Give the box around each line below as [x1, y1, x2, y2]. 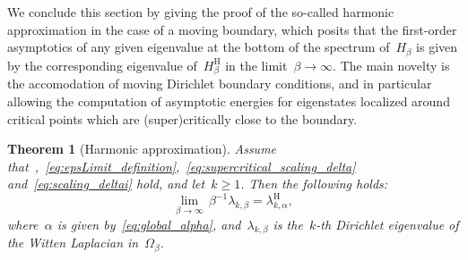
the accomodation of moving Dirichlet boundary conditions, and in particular [7, 74, 432, 93]
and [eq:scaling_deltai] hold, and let [7, 174, 205, 193]
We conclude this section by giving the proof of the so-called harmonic [7, 3, 394, 21]
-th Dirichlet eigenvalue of [316, 214, 459, 233]
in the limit [225, 55, 288, 74]
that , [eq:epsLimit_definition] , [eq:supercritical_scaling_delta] [7, 156, 356, 175]
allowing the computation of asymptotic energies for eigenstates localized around [7, 91, 450, 110]
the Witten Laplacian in [7, 233, 139, 252]
